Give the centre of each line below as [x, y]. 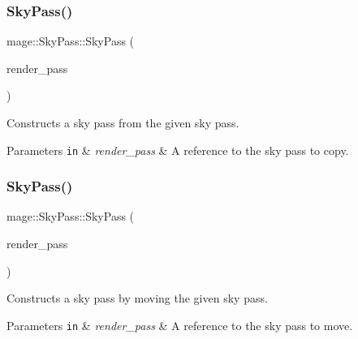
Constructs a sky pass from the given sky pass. [123, 122]
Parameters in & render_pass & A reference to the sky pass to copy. [178, 150]
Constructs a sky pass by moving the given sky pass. [137, 298]
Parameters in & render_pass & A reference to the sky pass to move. [180, 325]
